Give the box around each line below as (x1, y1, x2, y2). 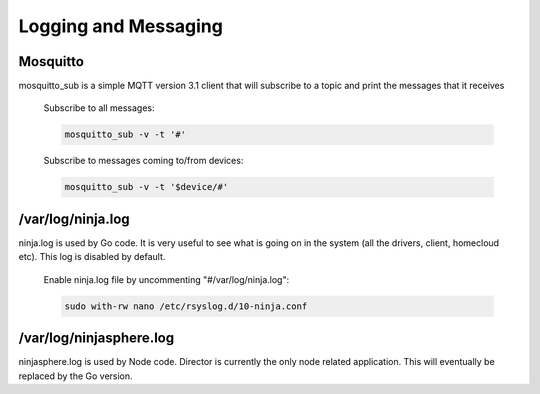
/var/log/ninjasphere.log (18, 330, 175, 347)
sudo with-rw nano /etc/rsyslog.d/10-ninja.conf (64, 300, 308, 312)
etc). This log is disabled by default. (18, 251, 166, 263)
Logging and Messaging (18, 15, 224, 37)
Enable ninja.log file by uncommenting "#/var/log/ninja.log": (43, 273, 290, 285)
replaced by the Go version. (18, 370, 134, 382)
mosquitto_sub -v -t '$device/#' (64, 181, 229, 193)
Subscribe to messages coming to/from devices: (43, 155, 244, 167)
